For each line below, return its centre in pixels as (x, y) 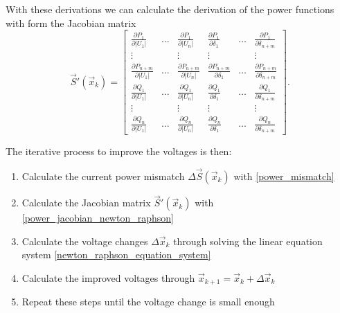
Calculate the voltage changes (85, 241)
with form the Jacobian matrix (71, 23)
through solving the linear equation (248, 241)
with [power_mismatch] (284, 176)
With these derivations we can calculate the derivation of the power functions (170, 9)
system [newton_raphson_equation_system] (116, 254)
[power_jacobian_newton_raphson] (98, 218)
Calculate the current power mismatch (103, 176)
